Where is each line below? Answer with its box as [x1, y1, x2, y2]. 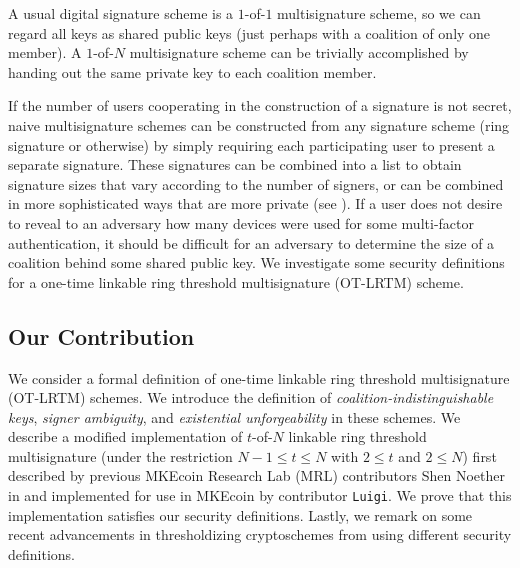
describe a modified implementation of [8, 426, 243, 447]
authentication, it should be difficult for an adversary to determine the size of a [8, 232, 495, 253]
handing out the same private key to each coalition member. [8, 61, 377, 82]
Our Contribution [8, 320, 195, 351]
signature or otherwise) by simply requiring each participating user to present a [8, 134, 495, 155]
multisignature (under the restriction [8, 445, 233, 466]
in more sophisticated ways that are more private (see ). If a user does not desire [8, 193, 503, 214]
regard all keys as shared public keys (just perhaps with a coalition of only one [8, 22, 491, 43]
